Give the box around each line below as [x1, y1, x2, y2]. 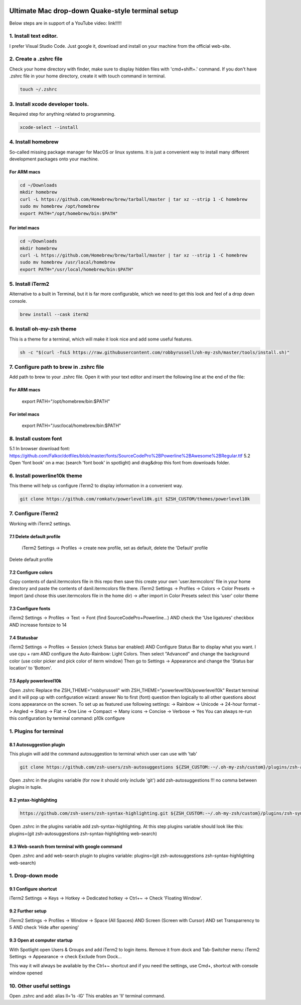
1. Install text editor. [9, 33, 58, 40]
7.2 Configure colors [9, 569, 53, 575]
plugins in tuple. [9, 784, 43, 790]
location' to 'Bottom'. [9, 665, 52, 671]
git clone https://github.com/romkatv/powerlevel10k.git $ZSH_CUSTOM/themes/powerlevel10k [20, 496, 250, 502]
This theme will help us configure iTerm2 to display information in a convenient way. [9, 483, 183, 489]
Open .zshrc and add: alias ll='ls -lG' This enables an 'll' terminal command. [9, 992, 166, 998]
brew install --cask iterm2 [20, 311, 89, 317]
